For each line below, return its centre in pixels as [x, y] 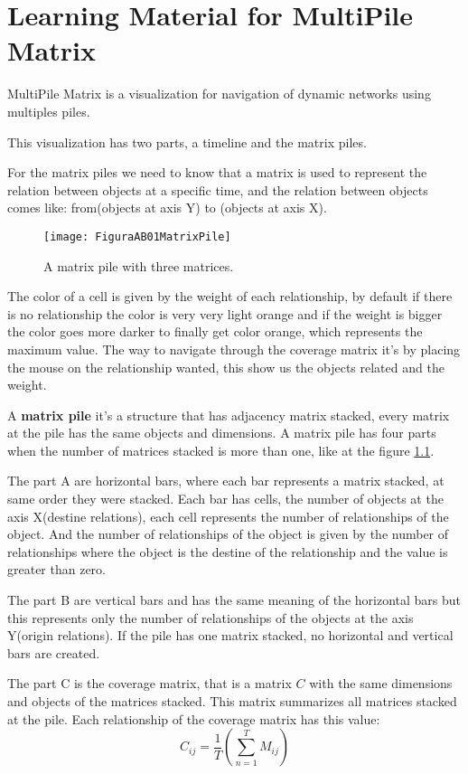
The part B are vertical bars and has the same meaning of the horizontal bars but [234, 600]
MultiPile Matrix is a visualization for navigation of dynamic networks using [219, 94]
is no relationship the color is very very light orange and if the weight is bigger [225, 313]
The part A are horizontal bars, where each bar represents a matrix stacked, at [226, 481]
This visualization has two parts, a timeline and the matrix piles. [187, 142]
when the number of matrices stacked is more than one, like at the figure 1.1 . [221, 450]
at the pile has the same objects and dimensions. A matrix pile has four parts [222, 433]
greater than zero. [57, 569]
